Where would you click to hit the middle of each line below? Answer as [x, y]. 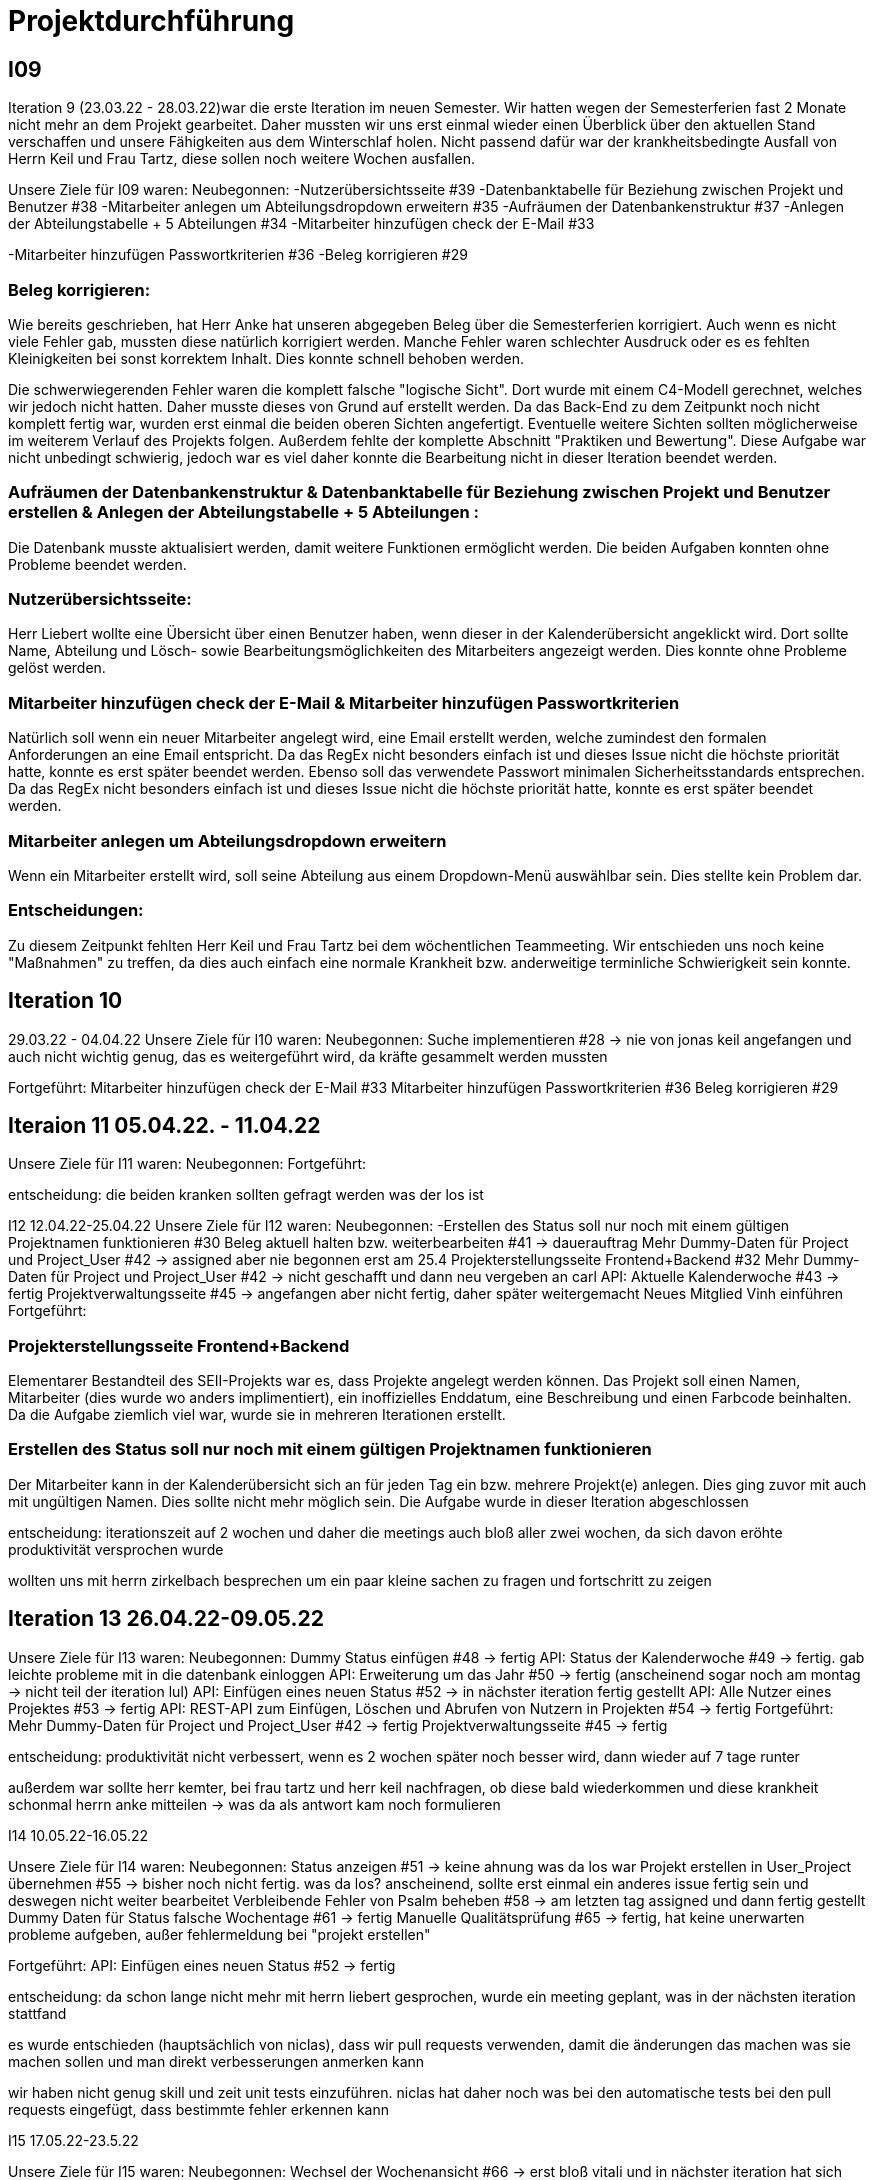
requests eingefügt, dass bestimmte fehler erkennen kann [199, 2109]
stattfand [37, 2013]
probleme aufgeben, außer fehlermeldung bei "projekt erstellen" [219, 1934]
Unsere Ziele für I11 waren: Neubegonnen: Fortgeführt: [187, 1164]
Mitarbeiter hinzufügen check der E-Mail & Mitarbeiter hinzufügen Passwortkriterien [344, 702]
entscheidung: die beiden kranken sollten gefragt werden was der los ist [246, 1195]
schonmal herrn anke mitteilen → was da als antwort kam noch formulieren [254, 1804]
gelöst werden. [57, 668]
